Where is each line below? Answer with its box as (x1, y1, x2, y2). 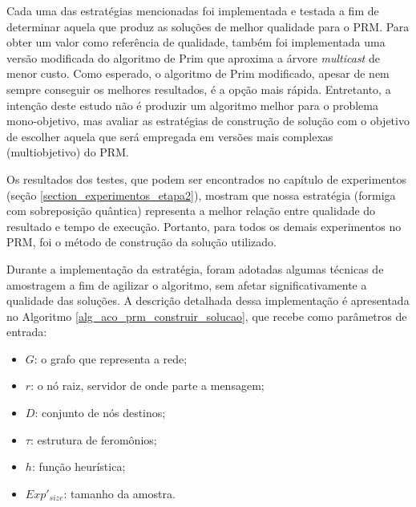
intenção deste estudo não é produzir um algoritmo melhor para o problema (6, 96, 378, 113)
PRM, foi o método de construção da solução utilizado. (6, 233, 277, 250)
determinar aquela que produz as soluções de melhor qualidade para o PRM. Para (6, 18, 410, 34)
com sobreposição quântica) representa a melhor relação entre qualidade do (6, 202, 376, 219)
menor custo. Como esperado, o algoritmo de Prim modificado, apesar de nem (6, 65, 390, 82)
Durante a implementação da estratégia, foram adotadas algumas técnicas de (6, 260, 384, 277)
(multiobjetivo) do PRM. (6, 144, 129, 160)
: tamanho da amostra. (63, 485, 176, 501)
